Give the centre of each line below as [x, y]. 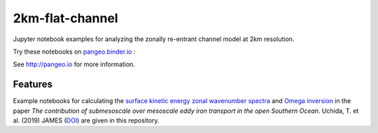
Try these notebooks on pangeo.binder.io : [74, 52]
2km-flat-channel [65, 18]
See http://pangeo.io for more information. [74, 64]
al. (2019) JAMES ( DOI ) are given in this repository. [86, 120]
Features [33, 85]
